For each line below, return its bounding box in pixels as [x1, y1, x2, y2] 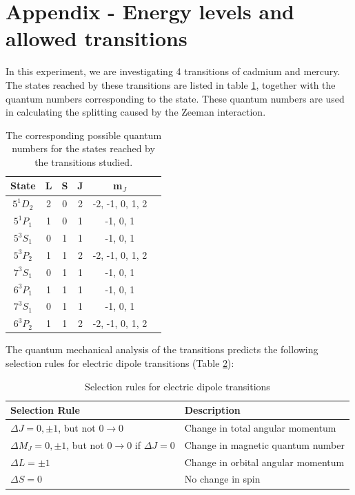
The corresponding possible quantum [6, 127, 162, 142]
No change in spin [184, 472, 261, 486]
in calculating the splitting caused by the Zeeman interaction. [6, 105, 266, 119]
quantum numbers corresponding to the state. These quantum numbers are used [6, 91, 345, 105]
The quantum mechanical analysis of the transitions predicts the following [6, 342, 318, 357]
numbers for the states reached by [12, 141, 155, 156]
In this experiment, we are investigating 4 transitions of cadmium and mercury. [6, 64, 341, 78]
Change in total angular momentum [184, 420, 336, 434]
